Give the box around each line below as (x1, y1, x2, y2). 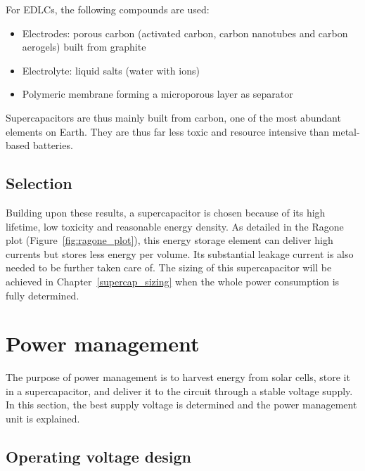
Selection (6, 172, 72, 194)
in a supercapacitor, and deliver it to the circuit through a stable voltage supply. (6, 383, 353, 398)
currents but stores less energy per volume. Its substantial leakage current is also (6, 246, 354, 261)
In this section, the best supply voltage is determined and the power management (6, 397, 357, 412)
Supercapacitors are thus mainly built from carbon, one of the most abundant (6, 110, 341, 124)
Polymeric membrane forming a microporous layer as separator (22, 86, 293, 101)
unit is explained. (6, 411, 80, 426)
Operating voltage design (6, 446, 191, 467)
